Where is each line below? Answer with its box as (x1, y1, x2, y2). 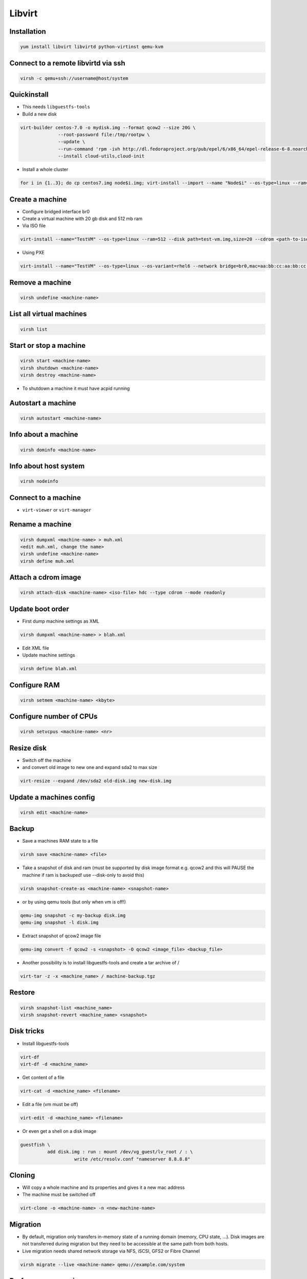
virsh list (20, 326, 48, 332)
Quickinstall (9, 90, 49, 99)
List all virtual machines (9, 310, 87, 318)
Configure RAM (9, 680, 60, 689)
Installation (9, 27, 46, 36)
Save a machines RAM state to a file (22, 838, 98, 844)
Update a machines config (9, 793, 95, 802)
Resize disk (9, 743, 47, 752)
